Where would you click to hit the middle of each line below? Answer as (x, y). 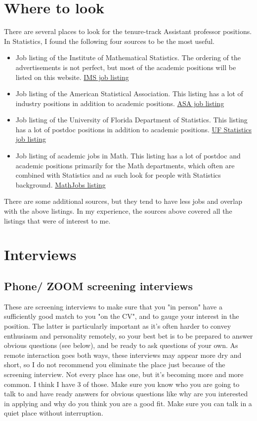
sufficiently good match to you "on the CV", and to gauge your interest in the (122, 316)
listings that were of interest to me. (57, 220)
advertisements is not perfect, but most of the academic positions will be (126, 67)
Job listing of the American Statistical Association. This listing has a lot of (129, 94)
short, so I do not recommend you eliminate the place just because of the (115, 364)
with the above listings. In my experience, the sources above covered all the (118, 211)
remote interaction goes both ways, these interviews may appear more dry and (123, 355)
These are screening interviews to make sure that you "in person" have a (113, 306)
